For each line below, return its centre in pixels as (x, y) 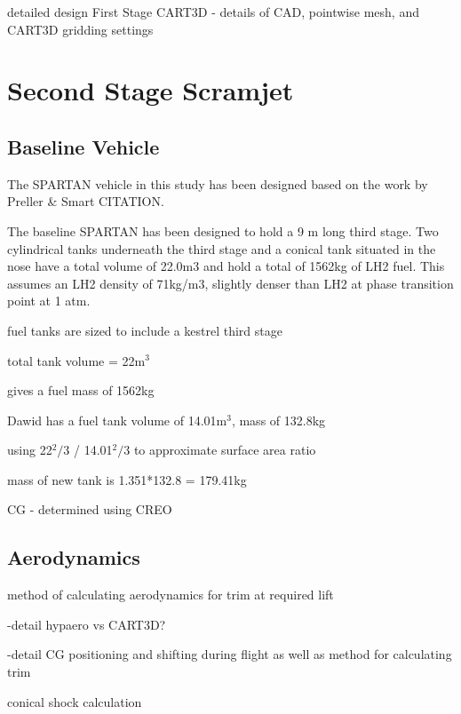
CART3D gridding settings (80, 29)
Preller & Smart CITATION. (86, 201)
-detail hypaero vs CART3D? (87, 624)
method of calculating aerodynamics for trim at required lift (171, 595)
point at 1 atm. (49, 301)
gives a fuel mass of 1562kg (81, 390)
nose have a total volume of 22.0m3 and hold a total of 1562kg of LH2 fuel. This (226, 266)
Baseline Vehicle (83, 146)
